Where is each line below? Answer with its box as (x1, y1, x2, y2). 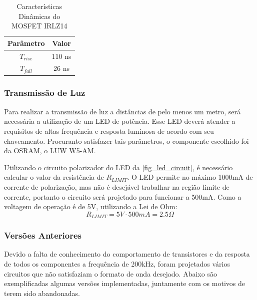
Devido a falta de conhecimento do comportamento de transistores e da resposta (4, 249, 250, 259)
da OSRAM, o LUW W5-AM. (4, 145, 96, 156)
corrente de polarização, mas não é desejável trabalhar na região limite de (4, 181, 229, 192)
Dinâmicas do (18, 10, 60, 21)
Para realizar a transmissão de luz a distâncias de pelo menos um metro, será (4, 106, 241, 116)
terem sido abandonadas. (4, 288, 80, 298)
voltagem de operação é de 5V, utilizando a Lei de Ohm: (4, 201, 177, 212)
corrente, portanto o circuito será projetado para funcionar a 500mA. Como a (4, 191, 241, 202)
